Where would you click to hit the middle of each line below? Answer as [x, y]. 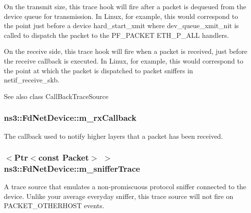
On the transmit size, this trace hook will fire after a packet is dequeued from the [125, 6]
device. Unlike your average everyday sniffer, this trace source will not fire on [119, 196]
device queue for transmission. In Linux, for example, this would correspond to [121, 16]
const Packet [64, 157]
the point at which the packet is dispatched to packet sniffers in [99, 70]
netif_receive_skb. [32, 80]
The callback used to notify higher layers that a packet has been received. [114, 136]
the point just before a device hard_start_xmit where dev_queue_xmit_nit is [121, 25]
